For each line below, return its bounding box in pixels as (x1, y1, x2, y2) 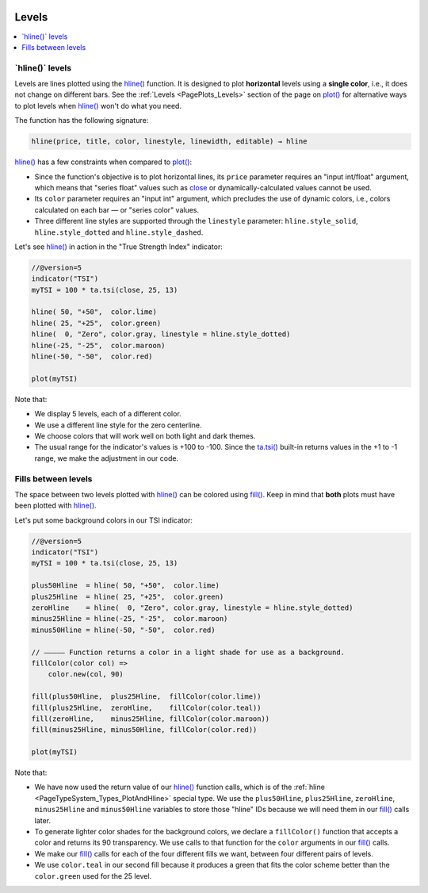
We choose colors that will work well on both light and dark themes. (34, 431, 256, 440)
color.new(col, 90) (48, 670, 124, 679)
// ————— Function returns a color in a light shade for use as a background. (31, 647, 345, 657)
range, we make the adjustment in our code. (34, 453, 178, 463)
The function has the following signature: (14, 116, 149, 125)
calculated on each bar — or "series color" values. (34, 205, 200, 214)
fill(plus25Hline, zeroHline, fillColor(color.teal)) (31, 703, 262, 712)
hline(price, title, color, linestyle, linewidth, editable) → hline (31, 137, 308, 146)
